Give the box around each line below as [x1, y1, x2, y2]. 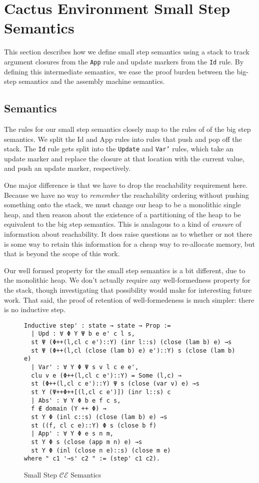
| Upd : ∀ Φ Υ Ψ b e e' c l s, [31, 330, 135, 338]
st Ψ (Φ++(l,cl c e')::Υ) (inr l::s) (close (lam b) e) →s [31, 339, 232, 346]
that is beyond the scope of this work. [4, 248, 120, 259]
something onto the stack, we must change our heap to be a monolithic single [4, 199, 241, 210]
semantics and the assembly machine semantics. [18, 76, 165, 86]
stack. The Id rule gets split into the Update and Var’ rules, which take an [4, 143, 233, 154]
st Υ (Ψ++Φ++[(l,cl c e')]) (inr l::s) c [31, 388, 171, 396]
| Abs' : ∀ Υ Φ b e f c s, [31, 397, 121, 404]
